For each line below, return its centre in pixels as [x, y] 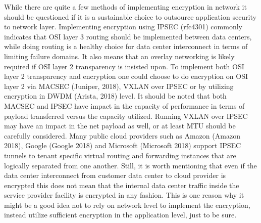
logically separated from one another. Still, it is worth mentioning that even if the [130, 165]
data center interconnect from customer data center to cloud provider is [115, 175]
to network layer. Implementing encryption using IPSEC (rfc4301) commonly [123, 27]
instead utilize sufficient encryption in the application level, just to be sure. [120, 215]
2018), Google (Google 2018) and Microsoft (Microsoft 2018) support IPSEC [123, 145]
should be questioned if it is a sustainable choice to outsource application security [130, 16]
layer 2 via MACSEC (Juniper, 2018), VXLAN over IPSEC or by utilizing [119, 86]
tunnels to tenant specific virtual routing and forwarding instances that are [120, 155]
